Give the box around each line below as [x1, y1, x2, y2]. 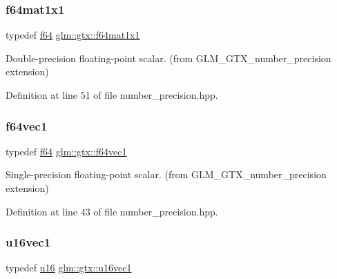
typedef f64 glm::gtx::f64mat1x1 [6, 28, 140, 42]
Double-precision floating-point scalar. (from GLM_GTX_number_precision [6, 50, 331, 65]
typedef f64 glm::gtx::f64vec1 [6, 144, 127, 158]
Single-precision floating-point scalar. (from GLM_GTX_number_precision [6, 167, 327, 182]
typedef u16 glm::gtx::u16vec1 [6, 260, 132, 275]
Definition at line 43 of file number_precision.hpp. [6, 204, 218, 218]
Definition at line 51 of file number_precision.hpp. [6, 88, 218, 102]
